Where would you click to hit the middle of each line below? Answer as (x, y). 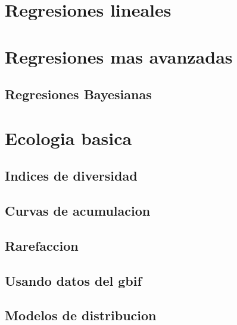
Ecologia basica (68, 138)
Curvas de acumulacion (78, 211)
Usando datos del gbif (73, 280)
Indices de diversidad (71, 176)
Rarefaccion (42, 245)
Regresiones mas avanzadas (119, 56)
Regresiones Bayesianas (78, 94)
